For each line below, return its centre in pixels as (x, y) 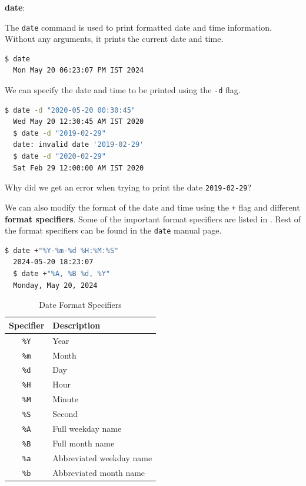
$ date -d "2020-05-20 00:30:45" (70, 110)
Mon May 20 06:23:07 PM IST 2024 (79, 70)
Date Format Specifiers (80, 305)
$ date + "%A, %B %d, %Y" (62, 274)
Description (76, 325)
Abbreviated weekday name (102, 457)
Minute (65, 399)
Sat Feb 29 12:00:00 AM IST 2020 (79, 168)
